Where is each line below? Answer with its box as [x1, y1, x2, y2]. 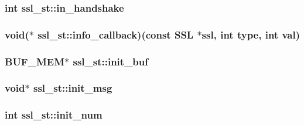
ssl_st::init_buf [73, 54, 149, 68]
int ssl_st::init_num [5, 107, 103, 122]
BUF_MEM [5, 54, 65, 68]
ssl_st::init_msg [33, 81, 112, 95]
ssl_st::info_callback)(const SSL [37, 27, 194, 41]
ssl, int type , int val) [201, 27, 300, 41]
